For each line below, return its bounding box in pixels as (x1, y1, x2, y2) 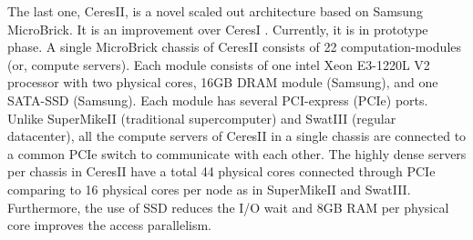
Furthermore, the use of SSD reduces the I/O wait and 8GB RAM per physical (7, 197, 449, 216)
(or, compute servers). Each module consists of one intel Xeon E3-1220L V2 (7, 55, 430, 74)
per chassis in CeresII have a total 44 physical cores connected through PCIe (7, 162, 436, 181)
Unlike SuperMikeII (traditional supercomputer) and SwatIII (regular (7, 108, 396, 127)
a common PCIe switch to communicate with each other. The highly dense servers (7, 144, 467, 163)
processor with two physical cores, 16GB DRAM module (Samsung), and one (7, 73, 438, 92)
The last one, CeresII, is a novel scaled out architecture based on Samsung (7, 2, 423, 20)
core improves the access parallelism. (7, 215, 211, 235)
